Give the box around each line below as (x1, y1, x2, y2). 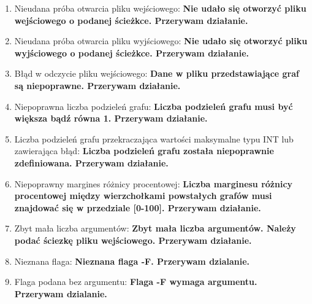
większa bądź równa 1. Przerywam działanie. (14, 112, 208, 125)
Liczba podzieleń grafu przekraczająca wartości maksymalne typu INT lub (14, 132, 294, 145)
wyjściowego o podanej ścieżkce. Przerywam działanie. (14, 46, 249, 59)
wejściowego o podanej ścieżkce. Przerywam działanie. (14, 14, 248, 26)
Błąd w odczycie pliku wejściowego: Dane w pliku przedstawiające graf (14, 67, 299, 80)
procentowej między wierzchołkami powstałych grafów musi (14, 189, 272, 202)
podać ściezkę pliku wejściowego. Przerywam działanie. (14, 233, 252, 246)
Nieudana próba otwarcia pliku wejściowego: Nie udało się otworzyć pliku (14, 2, 306, 14)
